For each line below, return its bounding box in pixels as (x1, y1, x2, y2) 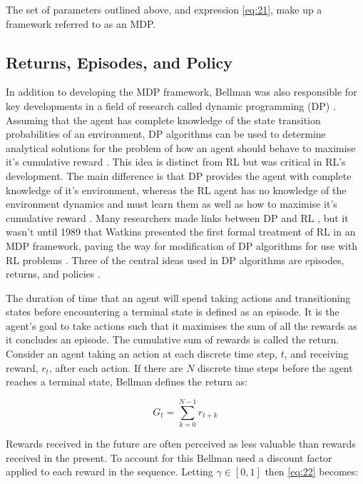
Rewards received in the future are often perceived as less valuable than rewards (6, 435, 356, 450)
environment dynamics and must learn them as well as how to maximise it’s (6, 196, 337, 211)
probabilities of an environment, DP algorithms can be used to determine (6, 126, 326, 141)
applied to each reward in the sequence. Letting (6, 464, 213, 479)
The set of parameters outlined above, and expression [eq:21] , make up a (6, 2, 322, 16)
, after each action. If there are (48, 360, 183, 375)
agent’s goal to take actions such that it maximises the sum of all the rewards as (6, 318, 357, 333)
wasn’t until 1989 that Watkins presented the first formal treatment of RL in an (6, 224, 356, 239)
